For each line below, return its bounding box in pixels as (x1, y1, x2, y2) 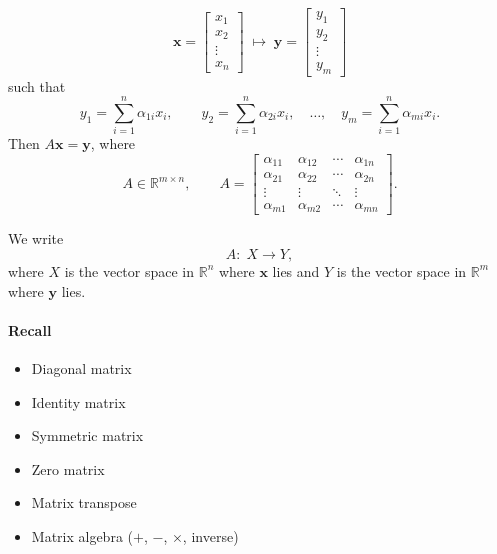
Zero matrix (31, 458, 105, 479)
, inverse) (182, 525, 239, 546)
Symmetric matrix (31, 425, 144, 446)
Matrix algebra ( (31, 525, 134, 546)
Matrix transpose (31, 492, 137, 513)
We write (8, 228, 64, 249)
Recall (8, 319, 52, 340)
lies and (272, 260, 320, 281)
